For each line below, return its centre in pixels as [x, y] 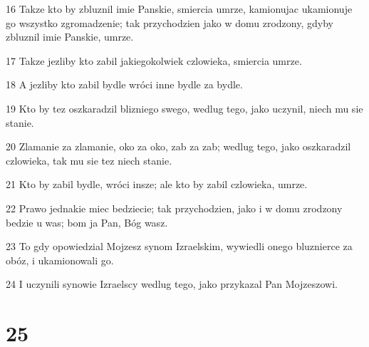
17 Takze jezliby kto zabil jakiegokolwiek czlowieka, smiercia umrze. [154, 60]
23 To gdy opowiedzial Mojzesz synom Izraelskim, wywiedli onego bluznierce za [179, 246]
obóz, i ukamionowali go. [60, 260]
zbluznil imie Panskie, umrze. [70, 37]
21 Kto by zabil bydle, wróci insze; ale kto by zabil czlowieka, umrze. [157, 184]
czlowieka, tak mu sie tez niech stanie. [89, 160]
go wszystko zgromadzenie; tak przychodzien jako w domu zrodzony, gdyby [170, 22]
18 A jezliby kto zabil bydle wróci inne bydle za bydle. [124, 84]
